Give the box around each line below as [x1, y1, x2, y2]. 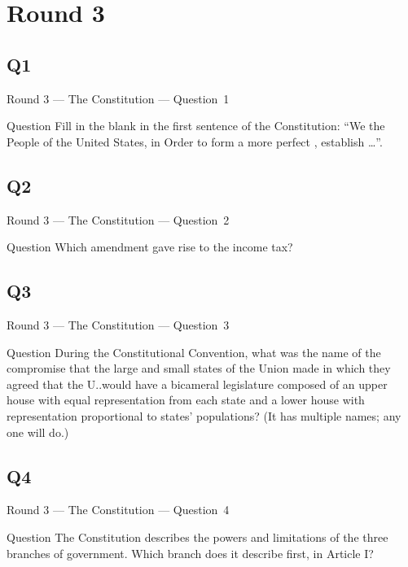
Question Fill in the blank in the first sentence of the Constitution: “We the [7, 117, 385, 134]
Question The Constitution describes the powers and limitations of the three [7, 528, 388, 545]
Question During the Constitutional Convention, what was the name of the [7, 343, 381, 360]
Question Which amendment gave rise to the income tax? [7, 238, 293, 255]
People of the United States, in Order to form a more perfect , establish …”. [7, 133, 383, 150]
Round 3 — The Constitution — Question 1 [7, 89, 230, 107]
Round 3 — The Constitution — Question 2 [7, 211, 230, 228]
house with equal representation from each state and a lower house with [7, 391, 365, 408]
